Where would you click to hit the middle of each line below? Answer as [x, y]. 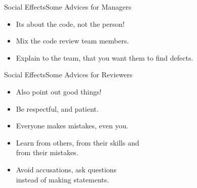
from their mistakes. [47, 152]
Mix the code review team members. [72, 41]
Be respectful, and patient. [57, 108]
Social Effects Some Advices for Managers [68, 7]
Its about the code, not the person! [70, 23]
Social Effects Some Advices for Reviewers [68, 75]
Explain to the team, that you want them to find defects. [105, 57]
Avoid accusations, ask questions [66, 169]
